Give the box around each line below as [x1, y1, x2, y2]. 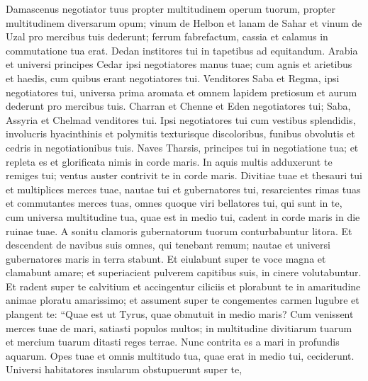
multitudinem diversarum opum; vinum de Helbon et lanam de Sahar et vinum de [6, 15, 362, 30]
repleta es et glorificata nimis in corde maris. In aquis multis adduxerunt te [6, 154, 333, 169]
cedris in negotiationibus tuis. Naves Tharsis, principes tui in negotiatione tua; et [6, 140, 359, 154]
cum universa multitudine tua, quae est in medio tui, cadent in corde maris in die [6, 209, 360, 224]
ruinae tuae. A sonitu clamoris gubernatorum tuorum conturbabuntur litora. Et [6, 223, 352, 238]
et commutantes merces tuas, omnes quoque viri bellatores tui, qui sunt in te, [6, 195, 342, 210]
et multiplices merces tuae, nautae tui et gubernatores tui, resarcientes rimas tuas [6, 181, 361, 196]
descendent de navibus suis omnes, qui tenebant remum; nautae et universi [6, 237, 330, 252]
